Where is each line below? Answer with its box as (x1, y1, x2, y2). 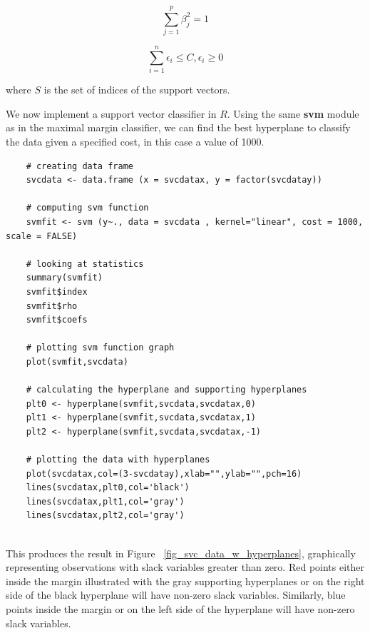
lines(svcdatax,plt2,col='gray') (26, 510, 185, 521)
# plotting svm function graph (26, 343, 175, 353)
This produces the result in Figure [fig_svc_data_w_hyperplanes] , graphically (6, 545, 356, 560)
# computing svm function (26, 203, 149, 213)
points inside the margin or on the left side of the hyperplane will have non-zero (6, 602, 355, 617)
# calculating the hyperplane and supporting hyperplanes (26, 385, 307, 395)
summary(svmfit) (26, 273, 103, 283)
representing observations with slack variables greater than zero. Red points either (6, 559, 365, 574)
